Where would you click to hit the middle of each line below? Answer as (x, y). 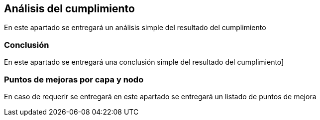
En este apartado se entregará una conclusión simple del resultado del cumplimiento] (144, 62)
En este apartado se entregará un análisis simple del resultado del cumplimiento (135, 28)
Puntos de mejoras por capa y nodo (74, 79)
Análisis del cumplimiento (69, 9)
